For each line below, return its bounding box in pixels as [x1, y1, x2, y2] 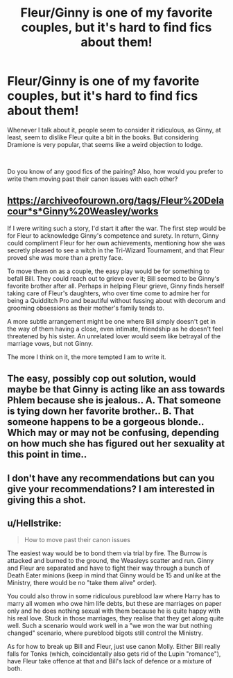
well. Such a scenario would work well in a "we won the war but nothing [7, 622, 213, 630]
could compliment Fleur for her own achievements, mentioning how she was [7, 238, 225, 247]
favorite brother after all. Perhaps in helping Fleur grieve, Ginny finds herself [7, 281, 225, 290]
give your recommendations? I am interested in [7, 483, 215, 495]
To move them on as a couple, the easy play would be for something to [7, 267, 210, 275]
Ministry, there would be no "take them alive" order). [7, 579, 157, 587]
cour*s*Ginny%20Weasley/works [7, 206, 159, 218]
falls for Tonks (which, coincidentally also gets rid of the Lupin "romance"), [7, 650, 221, 658]
